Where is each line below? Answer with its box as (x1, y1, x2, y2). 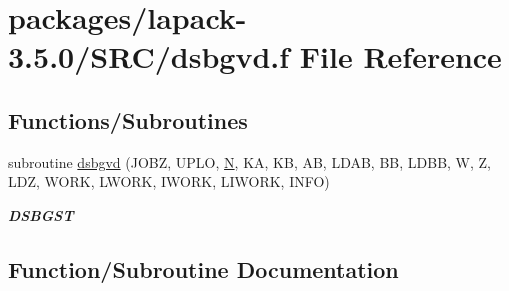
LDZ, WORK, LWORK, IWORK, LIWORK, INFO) (8, 171, 330, 192)
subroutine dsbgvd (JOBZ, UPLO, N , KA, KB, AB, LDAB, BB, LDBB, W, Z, (8, 151, 492, 172)
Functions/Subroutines (8, 104, 248, 135)
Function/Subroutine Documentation (8, 253, 399, 284)
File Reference (299, 36, 502, 77)
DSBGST (8, 204, 74, 225)
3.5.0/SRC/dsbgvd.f (8, 36, 290, 77)
